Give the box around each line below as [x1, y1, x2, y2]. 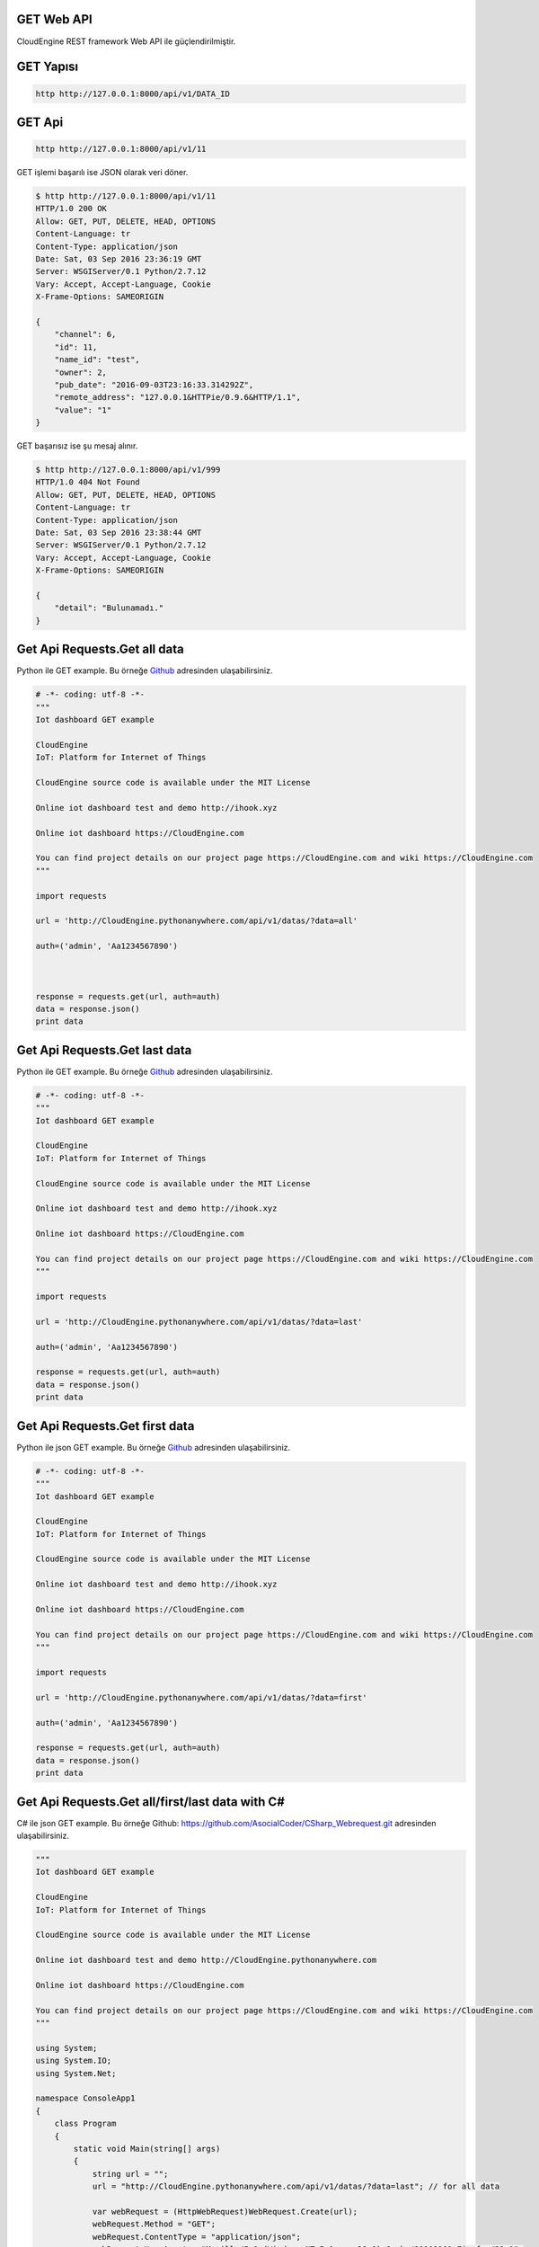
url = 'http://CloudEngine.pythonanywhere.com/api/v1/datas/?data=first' [35, 1692, 367, 1702]
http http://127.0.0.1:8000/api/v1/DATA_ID [35, 88, 231, 99]
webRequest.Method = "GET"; [92, 2219, 216, 2229]
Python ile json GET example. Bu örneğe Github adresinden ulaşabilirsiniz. [16, 1442, 291, 1452]
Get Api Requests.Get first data [16, 1418, 195, 1434]
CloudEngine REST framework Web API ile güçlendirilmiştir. [16, 36, 236, 47]
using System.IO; [35, 2056, 112, 2066]
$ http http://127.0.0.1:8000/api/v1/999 [35, 465, 221, 475]
